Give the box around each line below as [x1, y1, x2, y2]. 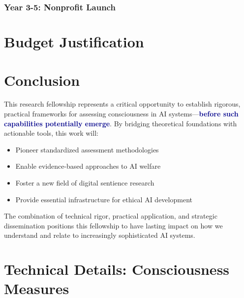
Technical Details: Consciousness [4, 259, 230, 279]
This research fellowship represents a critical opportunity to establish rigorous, [4, 99, 241, 109]
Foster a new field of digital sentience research [15, 177, 154, 187]
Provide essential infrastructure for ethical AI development [15, 194, 192, 204]
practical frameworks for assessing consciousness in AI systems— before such [4, 108, 239, 118]
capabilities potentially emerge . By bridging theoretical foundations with [4, 118, 237, 128]
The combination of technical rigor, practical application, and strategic [4, 211, 217, 221]
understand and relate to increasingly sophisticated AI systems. [4, 230, 195, 240]
